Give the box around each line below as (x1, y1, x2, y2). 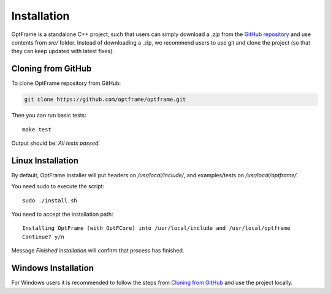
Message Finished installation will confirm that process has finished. (11, 247, 185, 254)
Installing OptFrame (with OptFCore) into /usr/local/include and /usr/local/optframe (22, 225, 291, 232)
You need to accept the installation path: (11, 211, 113, 218)
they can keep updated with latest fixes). (11, 48, 115, 55)
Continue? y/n (22, 233, 64, 240)
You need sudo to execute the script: (11, 183, 104, 190)
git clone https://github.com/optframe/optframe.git (24, 96, 186, 103)
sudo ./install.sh (22, 197, 78, 204)
